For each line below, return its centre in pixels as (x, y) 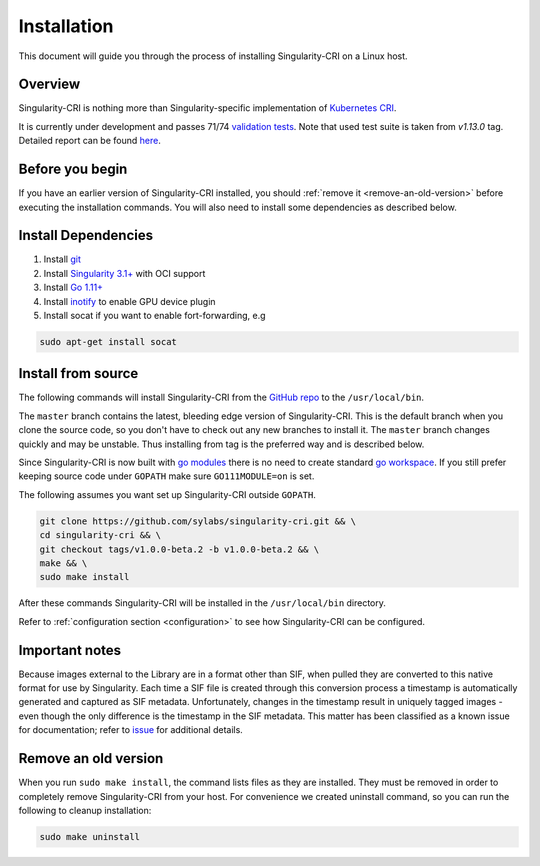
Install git (62, 259)
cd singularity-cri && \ (100, 535)
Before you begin (73, 169)
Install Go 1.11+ (73, 287)
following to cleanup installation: (85, 810)
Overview (49, 84)
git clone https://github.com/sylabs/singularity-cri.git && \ (198, 521)
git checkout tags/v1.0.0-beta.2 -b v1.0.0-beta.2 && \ (179, 549)
